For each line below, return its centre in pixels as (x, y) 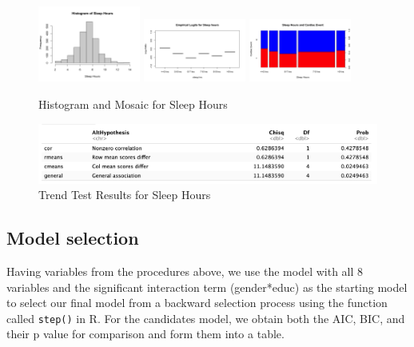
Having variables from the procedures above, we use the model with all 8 (185, 271)
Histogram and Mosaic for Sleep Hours (133, 104)
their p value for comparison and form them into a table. (145, 334)
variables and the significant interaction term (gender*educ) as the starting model (207, 287)
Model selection (73, 238)
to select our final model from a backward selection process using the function (197, 303)
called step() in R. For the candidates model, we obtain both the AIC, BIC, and (206, 318)
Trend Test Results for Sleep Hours (125, 195)
